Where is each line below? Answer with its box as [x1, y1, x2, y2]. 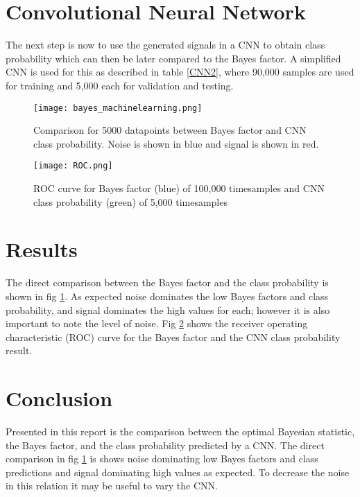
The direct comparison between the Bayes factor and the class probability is [6, 275, 329, 290]
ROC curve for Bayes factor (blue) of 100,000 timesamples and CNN [33, 181, 325, 195]
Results [6, 235, 78, 263]
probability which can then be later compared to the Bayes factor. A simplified [6, 51, 341, 65]
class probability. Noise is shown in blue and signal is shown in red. [33, 136, 319, 150]
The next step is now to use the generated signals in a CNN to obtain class [6, 37, 325, 52]
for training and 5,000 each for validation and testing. [6, 78, 234, 92]
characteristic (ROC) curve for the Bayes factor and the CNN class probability [6, 329, 341, 344]
